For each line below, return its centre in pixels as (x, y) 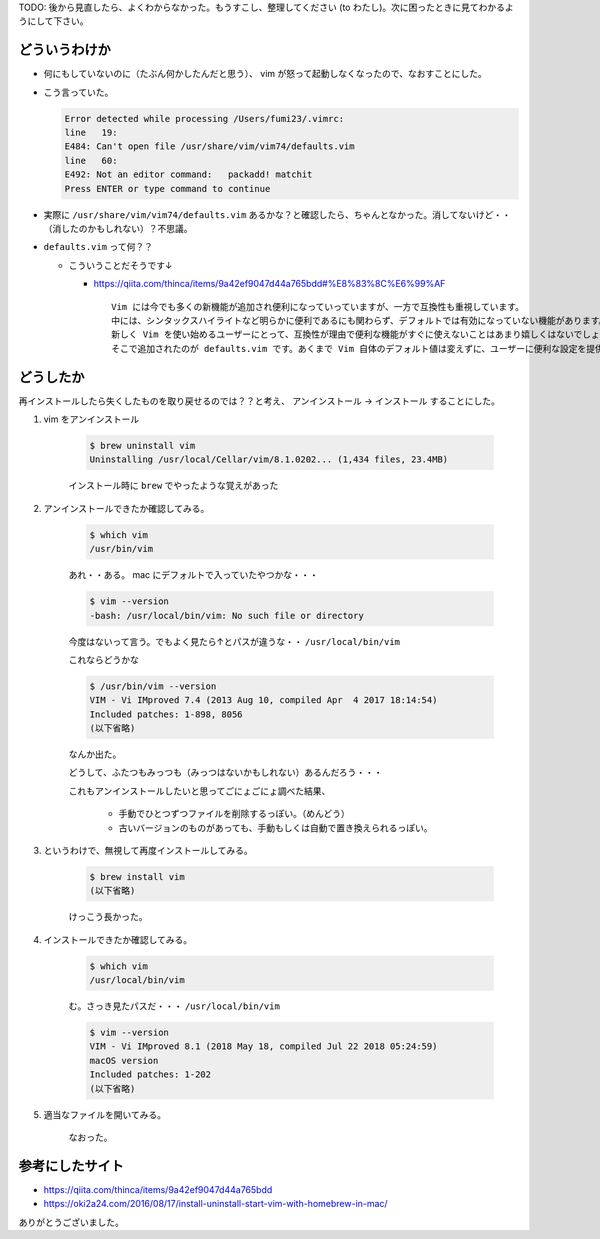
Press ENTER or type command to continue (167, 188)
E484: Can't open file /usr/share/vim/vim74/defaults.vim (209, 146)
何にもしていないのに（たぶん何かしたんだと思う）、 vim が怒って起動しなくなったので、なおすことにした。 (265, 74)
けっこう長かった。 (108, 917)
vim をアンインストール (91, 419)
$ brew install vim (137, 876)
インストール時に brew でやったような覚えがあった (173, 486)
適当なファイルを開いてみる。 (105, 1114)
